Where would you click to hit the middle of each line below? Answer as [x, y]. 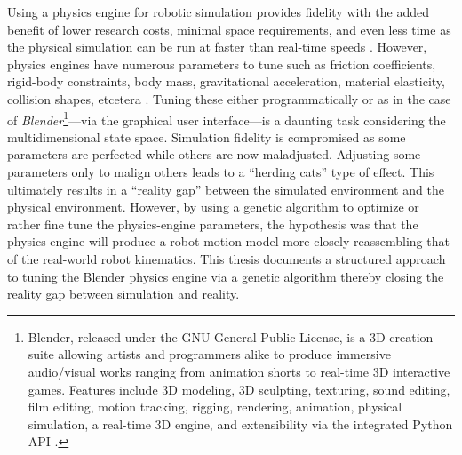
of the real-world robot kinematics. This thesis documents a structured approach [227, 258]
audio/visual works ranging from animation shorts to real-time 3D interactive [239, 371]
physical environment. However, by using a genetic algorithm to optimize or [213, 207]
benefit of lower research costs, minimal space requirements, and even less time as [229, 29]
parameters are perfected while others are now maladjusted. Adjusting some [214, 154]
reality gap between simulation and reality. [123, 294]
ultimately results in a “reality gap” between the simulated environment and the [226, 189]
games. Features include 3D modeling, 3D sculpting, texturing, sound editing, [239, 389]
